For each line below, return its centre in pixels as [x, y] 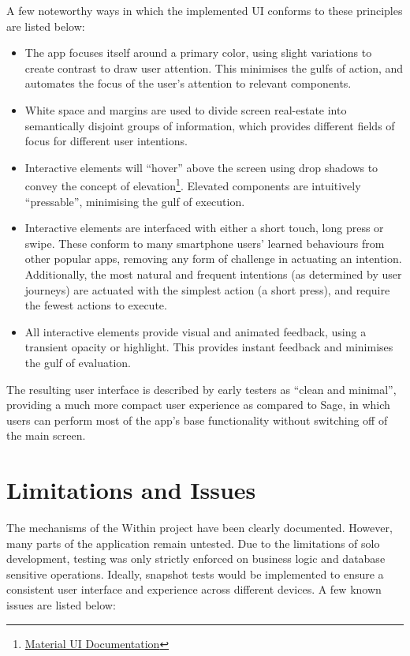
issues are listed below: [61, 605]
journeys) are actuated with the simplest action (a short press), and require [207, 289]
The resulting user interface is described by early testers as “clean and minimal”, [201, 389]
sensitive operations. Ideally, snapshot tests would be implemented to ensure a [195, 574]
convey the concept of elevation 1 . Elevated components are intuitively [193, 184]
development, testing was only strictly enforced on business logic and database [196, 559]
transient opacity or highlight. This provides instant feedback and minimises [209, 347]
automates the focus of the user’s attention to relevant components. [188, 83]
